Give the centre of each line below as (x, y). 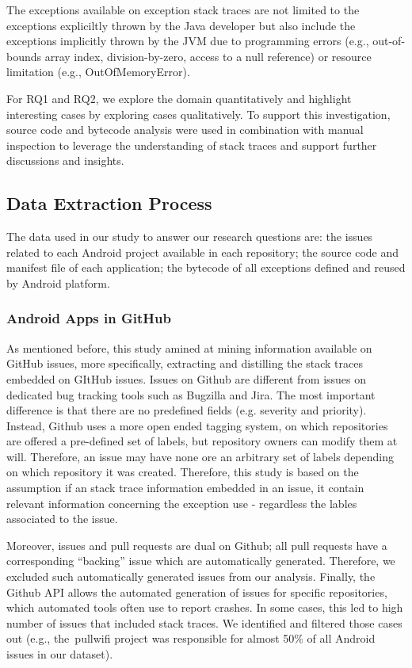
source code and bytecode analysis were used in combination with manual (185, 130)
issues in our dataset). (60, 654)
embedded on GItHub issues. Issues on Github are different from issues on (187, 378)
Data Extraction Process (109, 203)
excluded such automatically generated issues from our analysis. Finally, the (191, 576)
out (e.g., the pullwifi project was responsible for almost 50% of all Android (191, 638)
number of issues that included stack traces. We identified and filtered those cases (204, 622)
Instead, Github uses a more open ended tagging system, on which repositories (197, 425)
